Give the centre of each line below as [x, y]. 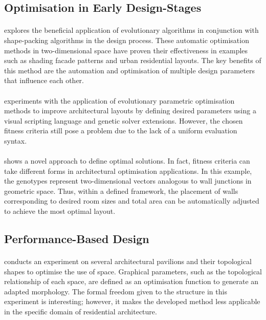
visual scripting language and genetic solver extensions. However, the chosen [124, 120]
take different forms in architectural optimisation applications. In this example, [128, 171]
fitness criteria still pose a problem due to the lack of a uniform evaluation [121, 131]
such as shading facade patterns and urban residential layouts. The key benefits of [133, 60]
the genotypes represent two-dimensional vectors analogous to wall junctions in [128, 181]
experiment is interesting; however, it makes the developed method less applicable [132, 301]
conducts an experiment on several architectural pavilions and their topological [128, 261]
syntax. [16, 140]
